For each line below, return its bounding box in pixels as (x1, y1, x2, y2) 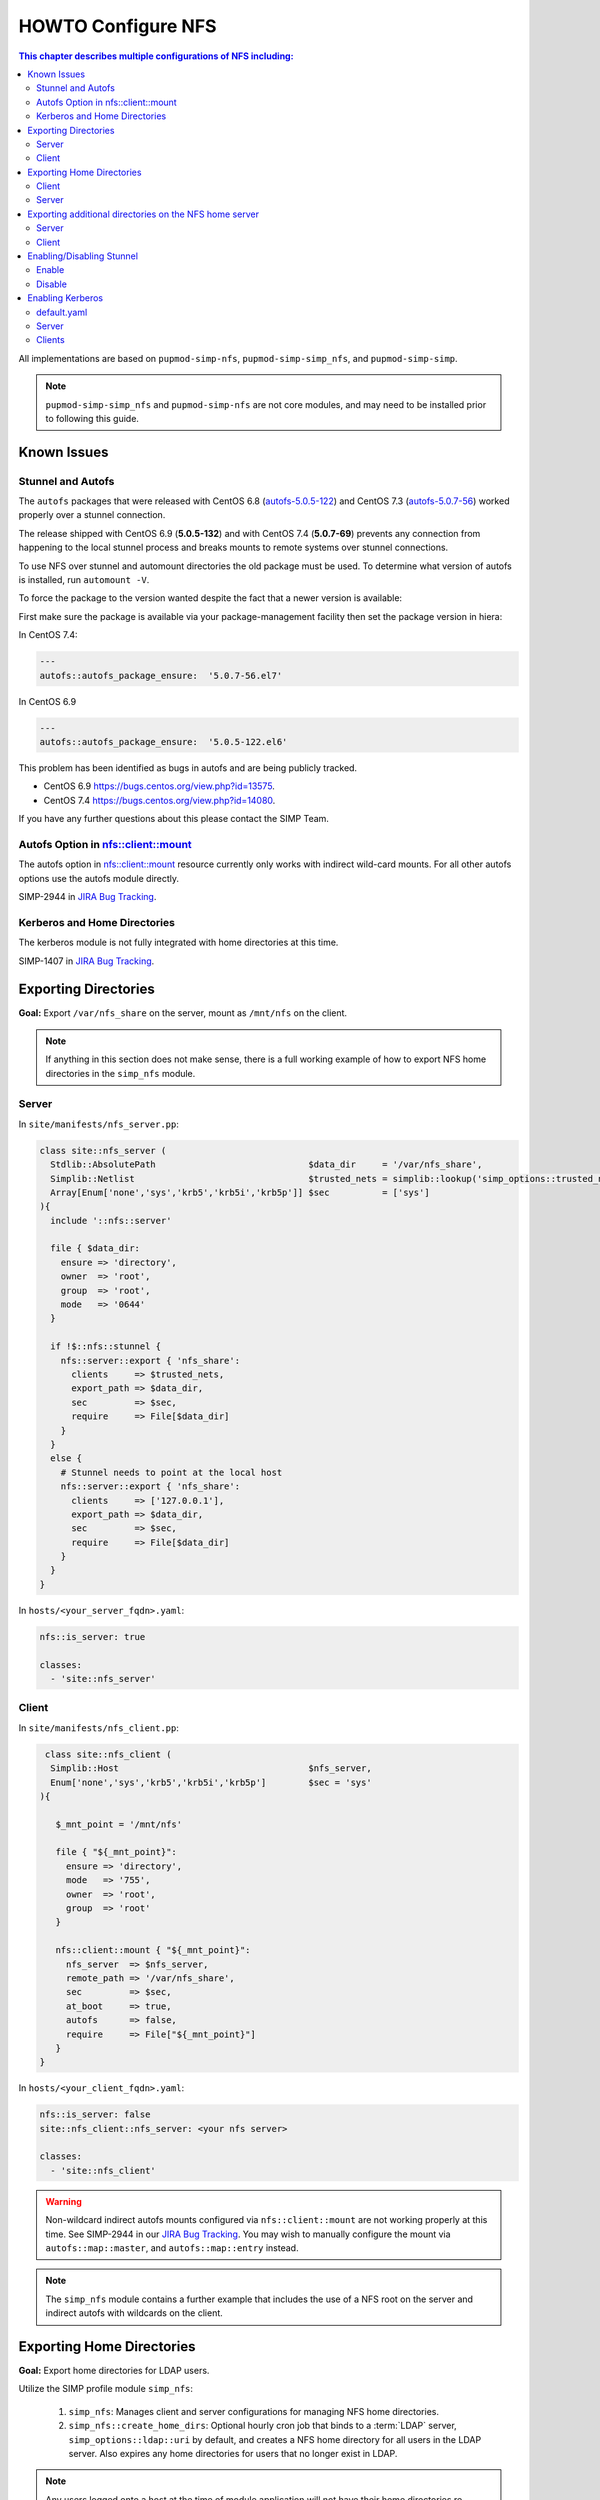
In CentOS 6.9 (18, 695, 77, 707)
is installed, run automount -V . (18, 574, 150, 586)
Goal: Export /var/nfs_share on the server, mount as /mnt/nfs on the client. (18, 1007, 348, 1019)
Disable (36, 278, 67, 290)
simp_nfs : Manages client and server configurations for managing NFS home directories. (68, 2405, 440, 2417)
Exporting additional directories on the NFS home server (27, 208, 260, 220)
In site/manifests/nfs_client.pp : (18, 1721, 180, 1734)
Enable (36, 264, 65, 276)
